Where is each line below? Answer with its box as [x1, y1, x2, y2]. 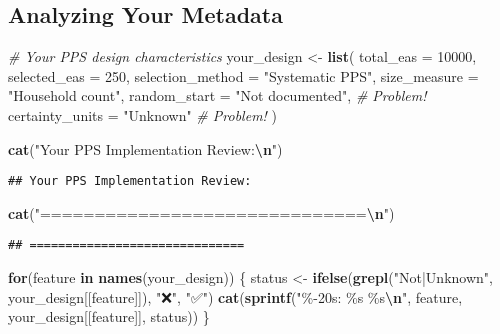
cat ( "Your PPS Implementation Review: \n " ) [8, 138, 283, 159]
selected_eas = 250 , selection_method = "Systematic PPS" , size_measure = [8, 65, 479, 86]
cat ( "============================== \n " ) [8, 202, 395, 223]
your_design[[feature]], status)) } [8, 306, 210, 327]
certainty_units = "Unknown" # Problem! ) [8, 104, 277, 125]
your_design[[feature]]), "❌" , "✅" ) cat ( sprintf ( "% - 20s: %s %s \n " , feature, [8, 286, 463, 307]
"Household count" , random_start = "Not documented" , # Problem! [8, 85, 427, 106]
